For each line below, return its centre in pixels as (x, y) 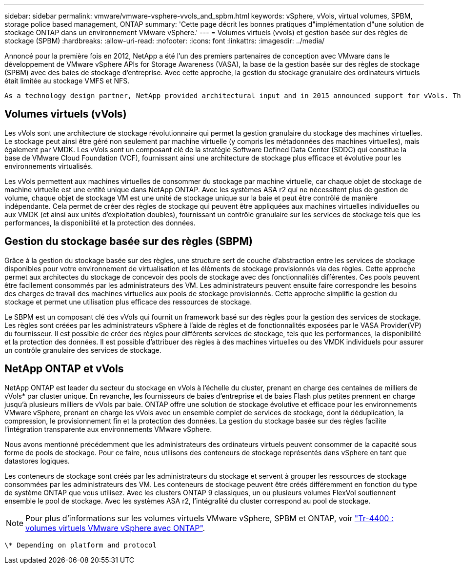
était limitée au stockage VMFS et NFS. (67, 81)
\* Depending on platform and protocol (80, 545)
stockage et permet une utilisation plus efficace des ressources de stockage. (128, 302)
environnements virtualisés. (49, 166)
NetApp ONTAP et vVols (64, 369)
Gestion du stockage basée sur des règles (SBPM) (129, 242)
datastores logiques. (37, 461)
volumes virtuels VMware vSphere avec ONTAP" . (115, 528)
